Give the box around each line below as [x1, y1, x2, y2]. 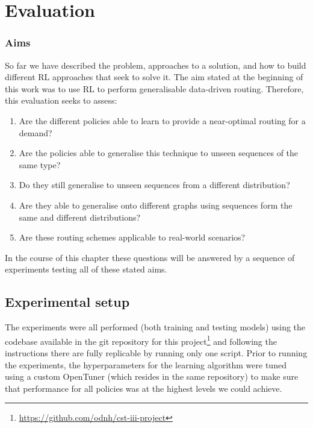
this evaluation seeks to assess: [5, 94, 117, 107]
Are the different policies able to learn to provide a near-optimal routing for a [19, 114, 306, 127]
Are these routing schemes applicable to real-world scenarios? [19, 231, 246, 244]
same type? [19, 158, 61, 171]
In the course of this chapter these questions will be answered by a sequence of [5, 251, 295, 263]
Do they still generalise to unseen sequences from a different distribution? [19, 178, 290, 191]
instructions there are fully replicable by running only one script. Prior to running [5, 346, 308, 359]
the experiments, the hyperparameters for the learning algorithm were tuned [5, 358, 287, 371]
